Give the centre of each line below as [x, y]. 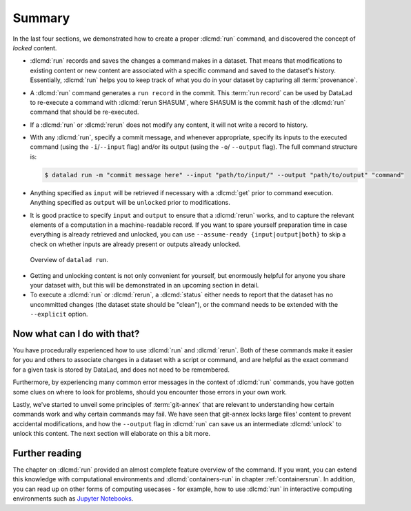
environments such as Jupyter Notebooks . [73, 499]
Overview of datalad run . [69, 260]
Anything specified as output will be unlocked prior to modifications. [130, 203]
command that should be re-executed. [84, 112]
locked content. [35, 48]
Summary [41, 18]
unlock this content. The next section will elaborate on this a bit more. [111, 434]
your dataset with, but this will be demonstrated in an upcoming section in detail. [144, 285]
